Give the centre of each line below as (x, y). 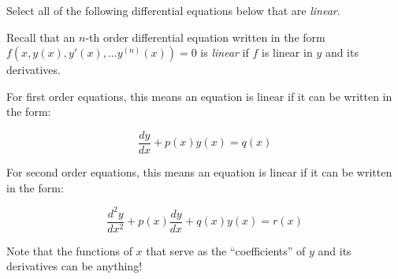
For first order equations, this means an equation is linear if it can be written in (199, 96)
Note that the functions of (69, 250)
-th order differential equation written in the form (205, 37)
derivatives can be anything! (74, 266)
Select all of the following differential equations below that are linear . (173, 10)
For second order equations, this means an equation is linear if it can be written (199, 172)
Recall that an (41, 37)
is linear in (287, 52)
